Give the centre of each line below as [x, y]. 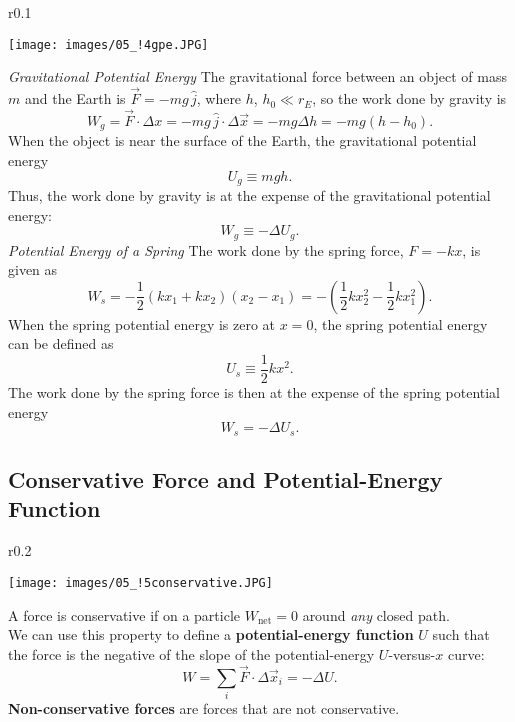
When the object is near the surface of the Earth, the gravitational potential [242, 140]
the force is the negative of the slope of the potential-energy [191, 653]
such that [461, 634]
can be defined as [61, 343]
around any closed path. [376, 614]
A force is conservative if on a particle [124, 614]
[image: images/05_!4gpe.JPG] [108, 44]
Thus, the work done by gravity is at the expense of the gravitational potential [249, 194]
